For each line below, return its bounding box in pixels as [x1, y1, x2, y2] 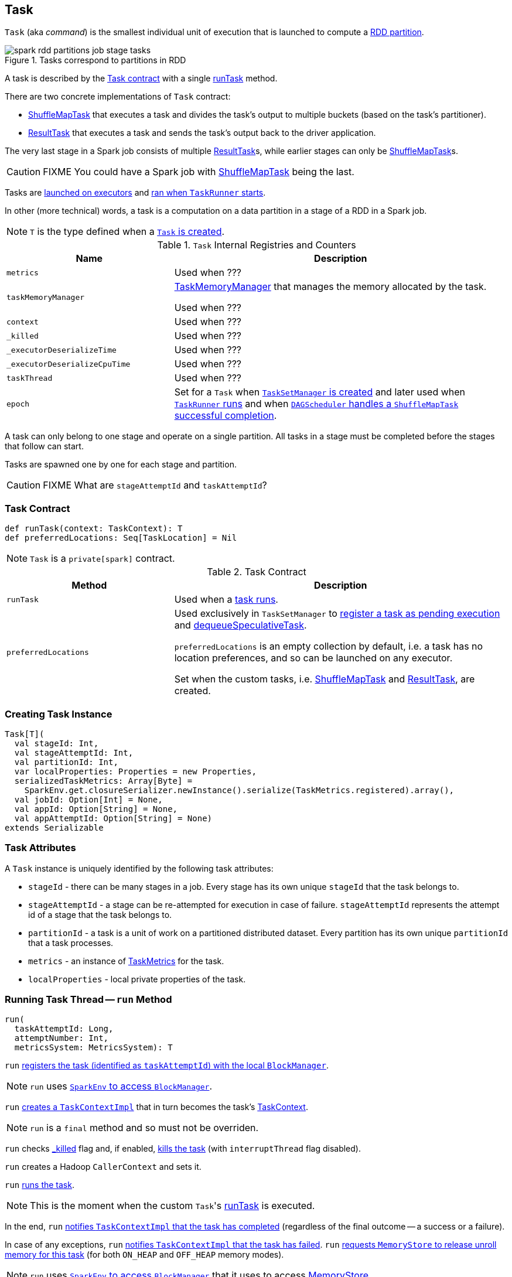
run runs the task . [5, 1180, 74, 1190]
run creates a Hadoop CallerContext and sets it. [5, 1162, 202, 1172]
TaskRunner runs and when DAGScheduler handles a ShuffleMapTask [174, 398, 459, 410]
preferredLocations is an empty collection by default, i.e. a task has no [174, 640, 483, 653]
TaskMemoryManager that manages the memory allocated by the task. [174, 281, 487, 293]
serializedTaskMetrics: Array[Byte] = [14, 776, 193, 786]
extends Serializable [5, 822, 104, 832]
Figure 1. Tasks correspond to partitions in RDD [5, 55, 186, 66]
